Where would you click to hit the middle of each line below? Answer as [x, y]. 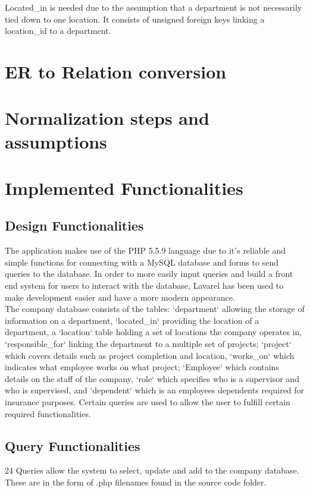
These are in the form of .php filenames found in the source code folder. [136, 482]
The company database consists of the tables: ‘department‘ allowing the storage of [155, 309]
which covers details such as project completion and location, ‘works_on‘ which [150, 355]
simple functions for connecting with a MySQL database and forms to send [142, 262]
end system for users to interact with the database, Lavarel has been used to [144, 286]
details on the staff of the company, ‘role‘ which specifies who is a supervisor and [152, 378]
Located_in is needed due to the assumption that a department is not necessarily [154, 7]
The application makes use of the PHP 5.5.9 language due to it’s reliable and [145, 250]
